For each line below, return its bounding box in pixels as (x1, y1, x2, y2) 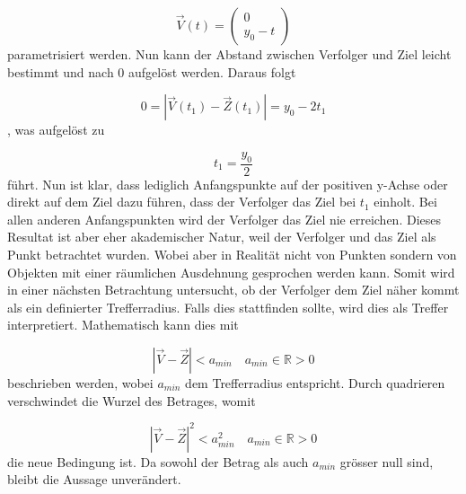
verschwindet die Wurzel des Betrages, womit (7, 391, 256, 410)
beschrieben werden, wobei (7, 373, 154, 392)
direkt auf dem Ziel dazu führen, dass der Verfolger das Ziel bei (7, 192, 356, 211)
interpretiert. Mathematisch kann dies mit (7, 315, 239, 334)
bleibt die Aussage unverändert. (7, 470, 181, 489)
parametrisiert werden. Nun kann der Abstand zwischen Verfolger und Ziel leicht (7, 45, 452, 63)
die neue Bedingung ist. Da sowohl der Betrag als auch (7, 452, 309, 471)
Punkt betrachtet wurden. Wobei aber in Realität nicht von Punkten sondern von (7, 244, 457, 263)
